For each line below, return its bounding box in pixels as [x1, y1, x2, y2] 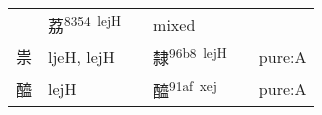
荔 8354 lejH [48, 11, 122, 38]
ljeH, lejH [48, 44, 115, 68]
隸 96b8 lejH [153, 43, 227, 70]
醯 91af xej [153, 75, 217, 102]
